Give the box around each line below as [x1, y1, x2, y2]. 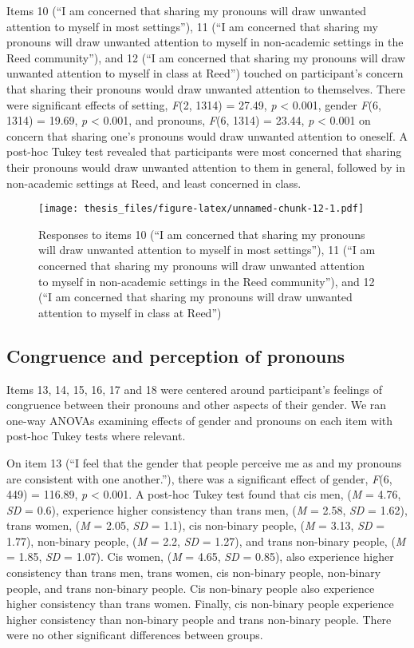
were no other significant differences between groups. [6, 626, 263, 643]
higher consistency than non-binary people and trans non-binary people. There [6, 610, 392, 627]
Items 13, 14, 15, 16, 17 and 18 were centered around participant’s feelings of [6, 380, 382, 397]
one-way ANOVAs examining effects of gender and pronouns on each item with [6, 411, 393, 428]
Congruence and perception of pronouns [6, 343, 345, 368]
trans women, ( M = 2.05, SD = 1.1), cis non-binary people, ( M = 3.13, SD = [6, 517, 385, 534]
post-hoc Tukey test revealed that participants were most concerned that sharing [6, 143, 402, 160]
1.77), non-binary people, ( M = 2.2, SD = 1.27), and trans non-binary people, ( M [6, 532, 406, 549]
